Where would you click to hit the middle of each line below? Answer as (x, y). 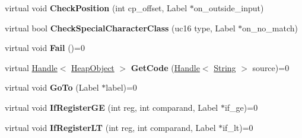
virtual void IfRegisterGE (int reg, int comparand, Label (112, 107)
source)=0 (271, 67)
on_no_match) (270, 28)
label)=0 (121, 87)
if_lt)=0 (238, 127)
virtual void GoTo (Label (52, 87)
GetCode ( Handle (165, 67)
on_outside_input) (229, 8)
